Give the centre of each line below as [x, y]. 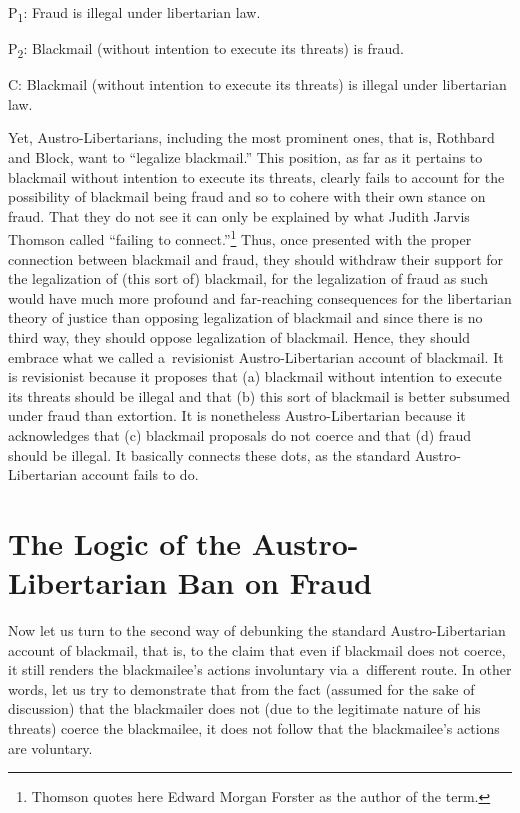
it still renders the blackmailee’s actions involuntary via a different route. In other [260, 669]
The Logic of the [125, 542]
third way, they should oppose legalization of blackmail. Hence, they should [239, 337]
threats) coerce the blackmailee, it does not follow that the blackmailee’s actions [254, 728]
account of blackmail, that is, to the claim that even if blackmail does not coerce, [257, 649]
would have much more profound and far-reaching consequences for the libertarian [260, 297]
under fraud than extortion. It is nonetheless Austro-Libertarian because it [237, 415]
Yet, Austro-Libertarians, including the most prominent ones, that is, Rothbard [251, 137]
